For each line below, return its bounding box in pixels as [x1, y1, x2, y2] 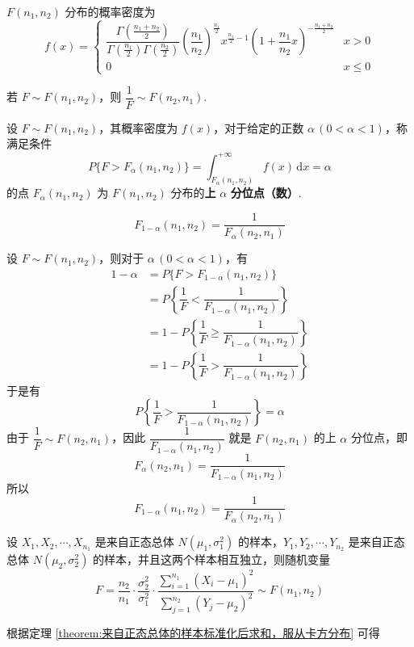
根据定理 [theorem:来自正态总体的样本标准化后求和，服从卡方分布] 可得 [6, 624, 380, 641]
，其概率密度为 [98, 119, 178, 136]
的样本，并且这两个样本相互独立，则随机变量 [93, 551, 331, 568]
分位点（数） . [230, 184, 302, 201]
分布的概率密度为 [65, 3, 156, 19]
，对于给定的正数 [213, 119, 304, 136]
